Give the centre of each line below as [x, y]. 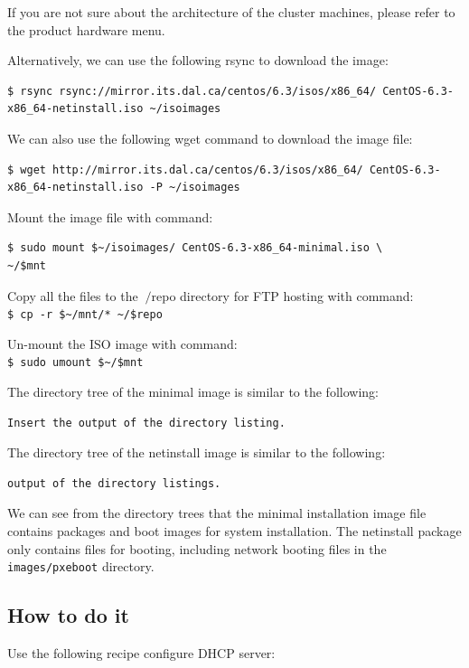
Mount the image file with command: [110, 216]
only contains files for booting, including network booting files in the [197, 548]
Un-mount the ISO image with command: [122, 343]
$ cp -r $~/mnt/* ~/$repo [85, 315]
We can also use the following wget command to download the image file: [210, 138]
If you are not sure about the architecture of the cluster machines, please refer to [231, 12]
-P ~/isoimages [195, 188]
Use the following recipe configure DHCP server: [141, 653]
